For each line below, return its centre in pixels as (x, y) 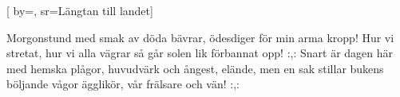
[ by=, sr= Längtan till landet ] (80, 10)
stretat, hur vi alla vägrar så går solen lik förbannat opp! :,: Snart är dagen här (200, 53)
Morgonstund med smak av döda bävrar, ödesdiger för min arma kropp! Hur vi (200, 37)
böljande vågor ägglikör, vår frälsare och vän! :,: (123, 84)
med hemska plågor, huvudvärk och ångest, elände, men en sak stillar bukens (195, 68)
